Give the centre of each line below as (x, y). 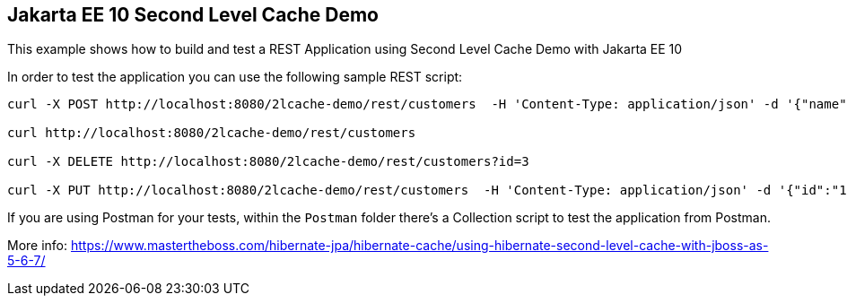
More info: (38, 246)
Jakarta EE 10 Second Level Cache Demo (193, 15)
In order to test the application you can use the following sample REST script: (235, 77)
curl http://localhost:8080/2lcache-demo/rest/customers (212, 133)
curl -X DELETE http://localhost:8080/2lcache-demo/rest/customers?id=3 (268, 162)
